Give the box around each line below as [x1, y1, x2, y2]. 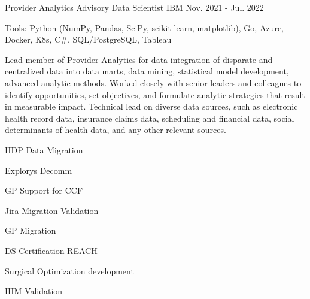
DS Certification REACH [5, 244, 98, 256]
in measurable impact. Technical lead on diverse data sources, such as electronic [5, 100, 298, 113]
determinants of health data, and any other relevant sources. [5, 123, 226, 136]
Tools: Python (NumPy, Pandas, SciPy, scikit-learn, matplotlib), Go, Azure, [5, 21, 284, 34]
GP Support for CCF [5, 184, 83, 197]
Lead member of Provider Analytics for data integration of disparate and [5, 53, 273, 65]
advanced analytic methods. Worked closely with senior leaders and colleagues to [5, 76, 302, 89]
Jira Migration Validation [5, 204, 99, 216]
